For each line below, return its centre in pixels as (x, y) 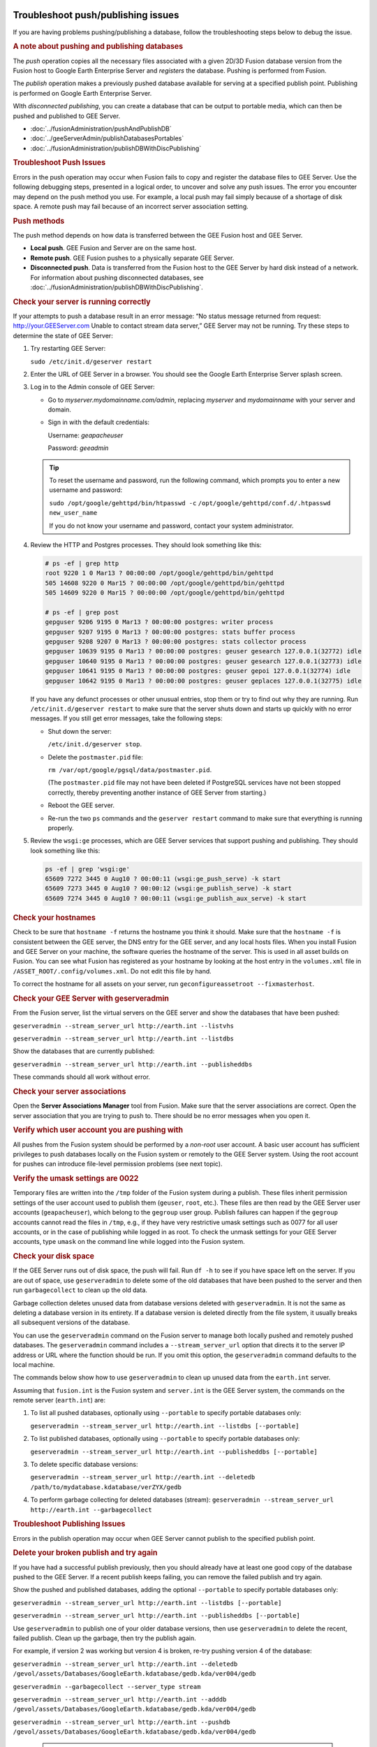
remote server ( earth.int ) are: (59, 1400)
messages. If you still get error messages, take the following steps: (126, 718)
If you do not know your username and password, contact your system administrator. (171, 525)
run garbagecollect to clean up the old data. (80, 1290)
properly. (61, 827)
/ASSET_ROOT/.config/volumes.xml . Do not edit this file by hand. (112, 971)
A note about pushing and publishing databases (98, 47)
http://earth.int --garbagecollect (91, 1510)
